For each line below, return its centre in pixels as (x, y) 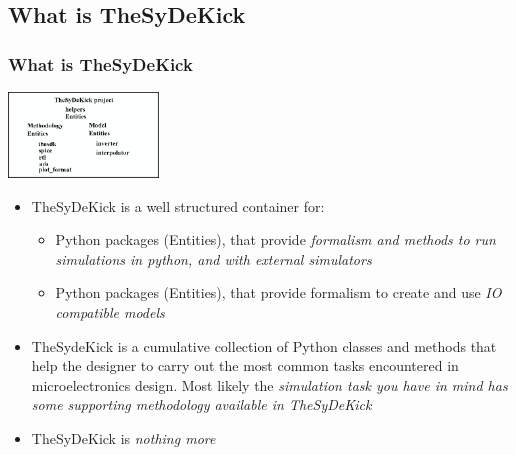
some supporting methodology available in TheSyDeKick (201, 404)
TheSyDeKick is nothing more (123, 438)
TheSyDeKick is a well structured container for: (178, 205)
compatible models (110, 312)
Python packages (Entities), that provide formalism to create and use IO (278, 292)
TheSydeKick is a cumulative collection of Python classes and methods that (264, 345)
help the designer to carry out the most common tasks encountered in (245, 365)
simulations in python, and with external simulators (213, 258)
